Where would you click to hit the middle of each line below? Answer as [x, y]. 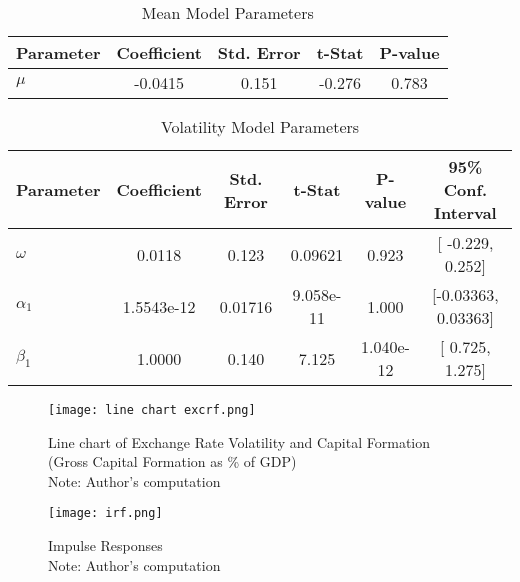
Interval [465, 212]
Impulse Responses [105, 545]
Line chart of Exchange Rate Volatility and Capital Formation [239, 441]
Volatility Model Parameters [260, 126]
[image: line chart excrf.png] [152, 410]
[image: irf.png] [105, 513]
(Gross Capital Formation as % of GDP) [172, 461]
